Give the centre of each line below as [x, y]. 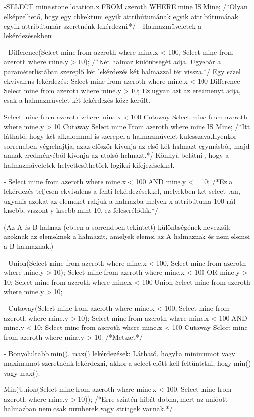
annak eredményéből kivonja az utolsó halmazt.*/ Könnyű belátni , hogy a [116, 155]
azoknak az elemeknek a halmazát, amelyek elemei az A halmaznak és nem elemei [127, 236]
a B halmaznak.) [29, 246]
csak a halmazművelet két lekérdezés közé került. [77, 100]
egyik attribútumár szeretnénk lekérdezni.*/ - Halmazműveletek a [103, 26]
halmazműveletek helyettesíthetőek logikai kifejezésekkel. [89, 164]
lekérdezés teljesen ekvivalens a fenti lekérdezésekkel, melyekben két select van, [122, 191]
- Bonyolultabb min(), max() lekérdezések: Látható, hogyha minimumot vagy [120, 353]
